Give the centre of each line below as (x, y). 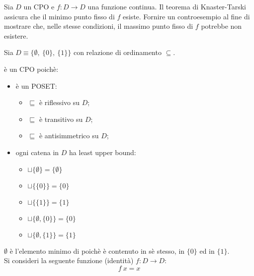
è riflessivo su (59, 102)
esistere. (16, 35)
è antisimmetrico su (69, 136)
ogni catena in (37, 152)
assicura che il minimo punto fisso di (59, 16)
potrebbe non (221, 26)
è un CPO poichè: (31, 69)
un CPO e (39, 6)
